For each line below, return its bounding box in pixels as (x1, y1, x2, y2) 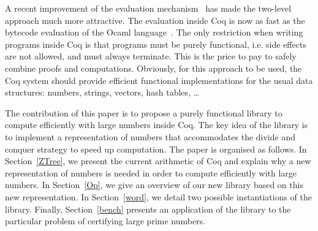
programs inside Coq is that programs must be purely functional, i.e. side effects (5, 37, 306, 50)
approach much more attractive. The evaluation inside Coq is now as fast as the (5, 13, 305, 26)
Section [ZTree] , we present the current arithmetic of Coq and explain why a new (5, 154, 311, 167)
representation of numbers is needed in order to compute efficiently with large (5, 166, 297, 179)
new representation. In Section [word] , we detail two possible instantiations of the (5, 190, 312, 203)
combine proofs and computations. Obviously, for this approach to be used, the (5, 61, 302, 74)
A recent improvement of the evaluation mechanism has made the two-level (5, 2, 292, 14)
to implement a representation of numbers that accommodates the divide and (5, 130, 295, 143)
